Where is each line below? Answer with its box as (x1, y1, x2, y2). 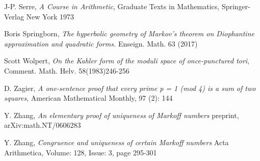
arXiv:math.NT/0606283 (4, 120, 81, 130)
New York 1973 (26, 11, 74, 21)
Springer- (221, 1, 250, 11)
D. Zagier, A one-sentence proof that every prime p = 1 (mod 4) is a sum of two (4, 82, 256, 93)
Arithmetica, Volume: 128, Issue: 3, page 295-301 (4, 147, 157, 157)
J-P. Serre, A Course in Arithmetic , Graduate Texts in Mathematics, (4, 1, 220, 11)
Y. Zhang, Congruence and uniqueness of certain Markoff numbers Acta (4, 136, 229, 147)
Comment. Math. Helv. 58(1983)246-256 (4, 65, 129, 76)
